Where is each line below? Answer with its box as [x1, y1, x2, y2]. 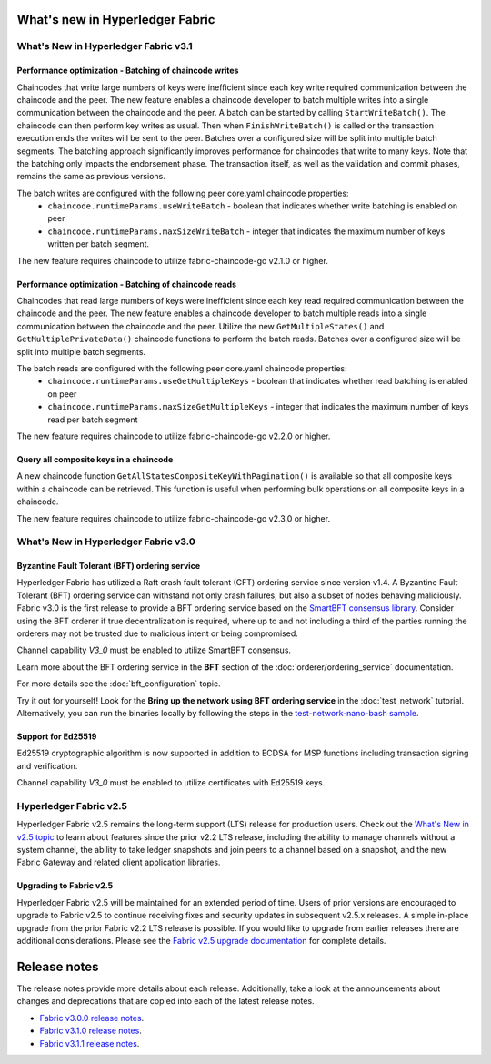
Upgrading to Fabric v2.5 [16, 880, 114, 891]
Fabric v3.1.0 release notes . [39, 1025, 143, 1037]
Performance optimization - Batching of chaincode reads [16, 279, 236, 289]
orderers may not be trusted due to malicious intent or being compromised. [16, 628, 299, 639]
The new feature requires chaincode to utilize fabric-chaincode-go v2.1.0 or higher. [16, 255, 329, 266]
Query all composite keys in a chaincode [16, 453, 174, 464]
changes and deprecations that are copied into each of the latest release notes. [16, 996, 315, 1007]
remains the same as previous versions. [16, 171, 165, 182]
